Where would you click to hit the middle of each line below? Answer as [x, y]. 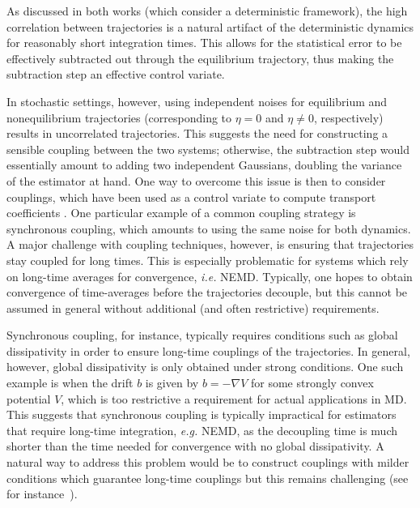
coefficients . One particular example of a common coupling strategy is [181, 213]
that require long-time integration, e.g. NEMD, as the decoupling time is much [202, 430]
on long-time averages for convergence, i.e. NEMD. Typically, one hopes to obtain [210, 276]
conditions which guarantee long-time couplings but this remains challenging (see [208, 478]
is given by [172, 383]
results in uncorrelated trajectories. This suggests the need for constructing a [197, 133]
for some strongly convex [312, 383]
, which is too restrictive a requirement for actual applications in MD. [234, 398]
